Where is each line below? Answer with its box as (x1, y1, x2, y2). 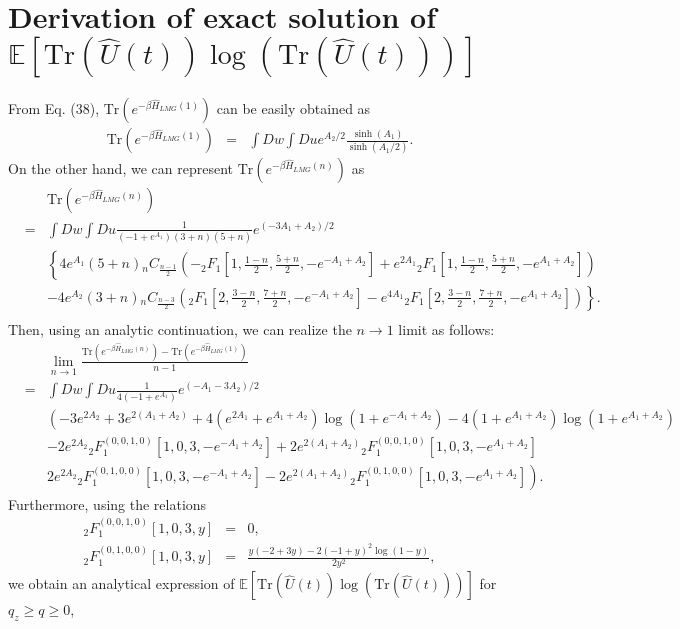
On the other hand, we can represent (8, 158, 233, 179)
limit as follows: (398, 319, 495, 340)
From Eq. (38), (8, 98, 100, 119)
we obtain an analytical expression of (8, 573, 235, 594)
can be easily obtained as (216, 98, 371, 119)
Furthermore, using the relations (8, 493, 207, 514)
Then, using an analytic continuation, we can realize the (8, 319, 352, 340)
